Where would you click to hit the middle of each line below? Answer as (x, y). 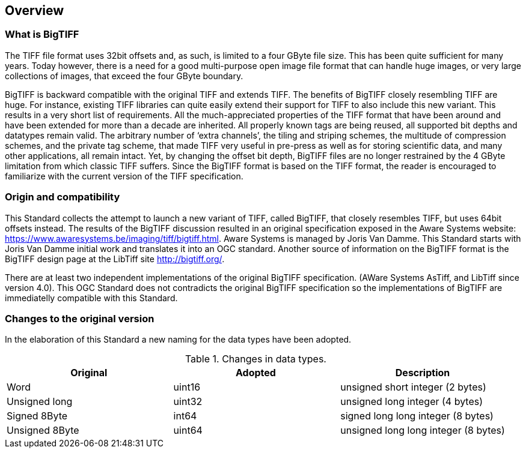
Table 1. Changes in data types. (255, 359)
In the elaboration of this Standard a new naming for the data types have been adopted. (178, 340)
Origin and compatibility (63, 197)
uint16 (187, 387)
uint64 (188, 430)
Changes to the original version (80, 318)
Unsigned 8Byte (43, 430)
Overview (35, 10)
